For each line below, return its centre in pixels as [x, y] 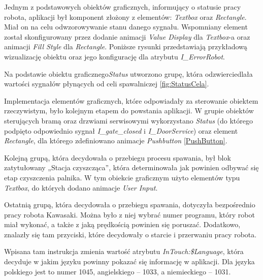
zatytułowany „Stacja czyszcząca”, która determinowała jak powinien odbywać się [131, 167]
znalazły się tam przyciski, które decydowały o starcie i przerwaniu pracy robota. [130, 234]
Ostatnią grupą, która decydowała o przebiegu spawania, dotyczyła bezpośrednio [130, 205]
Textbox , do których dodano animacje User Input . [81, 187]
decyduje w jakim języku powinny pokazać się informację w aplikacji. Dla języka [129, 261]
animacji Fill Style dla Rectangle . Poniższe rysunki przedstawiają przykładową [126, 46]
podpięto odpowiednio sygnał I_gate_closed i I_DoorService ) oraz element [121, 130]
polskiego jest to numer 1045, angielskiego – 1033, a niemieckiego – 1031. [118, 271]
